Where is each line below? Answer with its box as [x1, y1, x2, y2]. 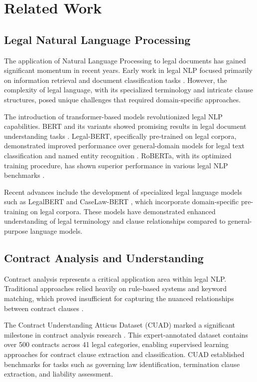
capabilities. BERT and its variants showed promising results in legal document [4, 121, 247, 131]
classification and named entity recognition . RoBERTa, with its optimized [4, 150, 232, 160]
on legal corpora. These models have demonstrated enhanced [30, 206, 216, 216]
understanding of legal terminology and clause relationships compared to [4, 216, 226, 226]
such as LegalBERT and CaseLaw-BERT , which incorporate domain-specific [4, 196, 239, 207]
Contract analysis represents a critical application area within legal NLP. [4, 273, 227, 284]
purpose [4, 226, 28, 236]
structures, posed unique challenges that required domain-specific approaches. [4, 94, 241, 104]
